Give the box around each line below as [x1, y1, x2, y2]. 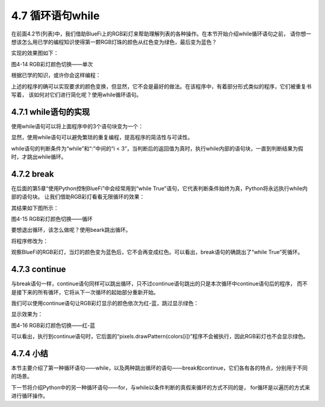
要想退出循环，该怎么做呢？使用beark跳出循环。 [11, 226, 131, 234]
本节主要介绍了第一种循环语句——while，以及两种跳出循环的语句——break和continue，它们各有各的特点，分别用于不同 [11, 364, 308, 371]
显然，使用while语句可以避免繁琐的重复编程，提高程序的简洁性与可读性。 [11, 134, 193, 141]
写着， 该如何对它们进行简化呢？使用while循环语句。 [11, 91, 142, 98]
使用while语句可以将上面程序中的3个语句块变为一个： [11, 122, 144, 129]
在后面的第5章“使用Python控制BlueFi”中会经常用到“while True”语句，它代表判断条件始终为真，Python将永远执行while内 [11, 184, 308, 192]
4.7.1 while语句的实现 [11, 107, 90, 117]
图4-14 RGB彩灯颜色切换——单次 [11, 60, 93, 67]
